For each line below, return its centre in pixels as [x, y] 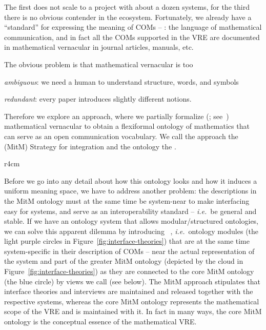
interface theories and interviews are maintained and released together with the [129, 291]
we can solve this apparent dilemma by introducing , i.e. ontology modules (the [131, 231]
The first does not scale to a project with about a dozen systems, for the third [127, 7]
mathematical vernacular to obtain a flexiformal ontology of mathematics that [127, 126]
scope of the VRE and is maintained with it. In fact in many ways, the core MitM [133, 311]
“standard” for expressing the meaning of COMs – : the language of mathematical [133, 27]
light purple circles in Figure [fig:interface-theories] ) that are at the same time [127, 241]
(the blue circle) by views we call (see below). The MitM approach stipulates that [132, 281]
